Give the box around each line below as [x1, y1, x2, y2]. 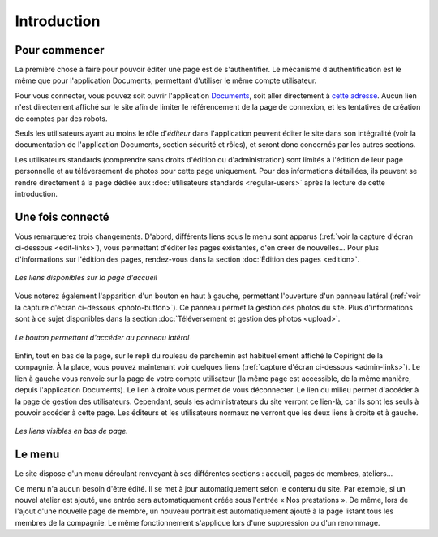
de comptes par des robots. [15, 114, 108, 123]
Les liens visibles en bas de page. [15, 427, 129, 436]
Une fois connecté [15, 210, 109, 223]
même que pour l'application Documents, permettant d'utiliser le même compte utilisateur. [15, 76, 317, 85]
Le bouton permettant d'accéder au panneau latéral [15, 332, 190, 342]
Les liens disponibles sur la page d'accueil [15, 273, 157, 283]
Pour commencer [15, 43, 105, 57]
